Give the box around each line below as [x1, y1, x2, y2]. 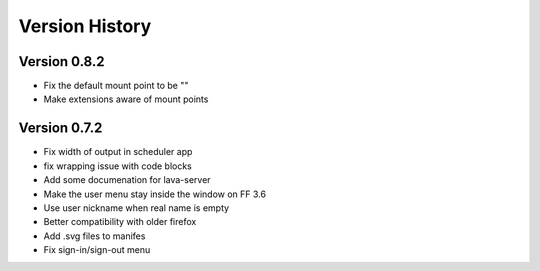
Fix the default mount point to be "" [43, 80, 189, 92]
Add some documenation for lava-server [43, 174, 211, 186]
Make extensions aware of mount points [43, 93, 209, 105]
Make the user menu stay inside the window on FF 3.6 [43, 188, 267, 200]
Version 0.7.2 [18, 120, 103, 137]
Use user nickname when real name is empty [43, 201, 230, 214]
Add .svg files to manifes [43, 230, 146, 242]
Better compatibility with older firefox [43, 216, 197, 228]
